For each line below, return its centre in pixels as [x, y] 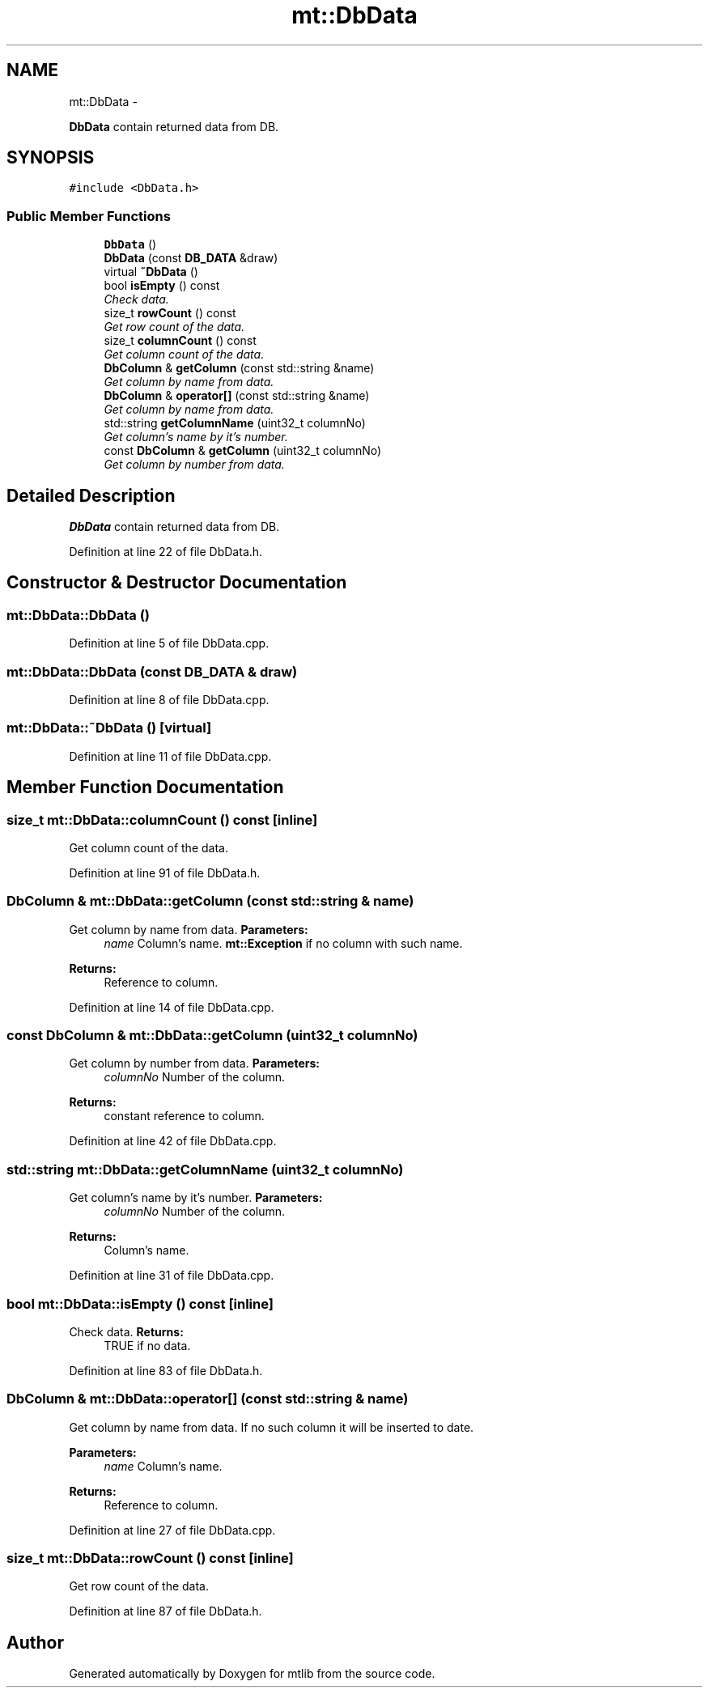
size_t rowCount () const [170, 313]
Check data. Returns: [126, 1331]
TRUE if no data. [147, 1345]
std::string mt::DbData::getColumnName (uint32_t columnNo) [205, 1169]
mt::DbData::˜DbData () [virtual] [109, 728]
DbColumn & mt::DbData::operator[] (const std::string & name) [208, 1399]
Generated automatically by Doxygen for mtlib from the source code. [252, 1674]
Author [35, 1642]
